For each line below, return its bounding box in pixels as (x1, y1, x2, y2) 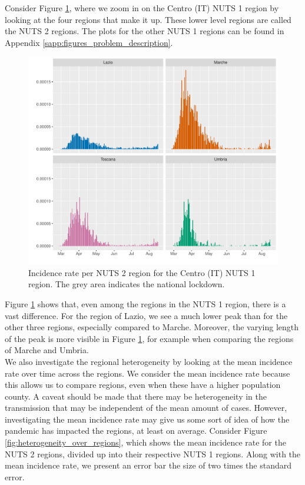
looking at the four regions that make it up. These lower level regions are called (5, 13, 291, 25)
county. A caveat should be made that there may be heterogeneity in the (5, 390, 267, 402)
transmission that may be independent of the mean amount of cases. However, (5, 401, 287, 414)
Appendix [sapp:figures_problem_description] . (5, 36, 173, 48)
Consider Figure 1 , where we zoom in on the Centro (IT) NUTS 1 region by (5, 2, 279, 14)
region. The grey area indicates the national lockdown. (28, 278, 225, 290)
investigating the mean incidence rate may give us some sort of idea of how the (5, 413, 290, 425)
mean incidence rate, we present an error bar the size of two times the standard (5, 459, 292, 471)
